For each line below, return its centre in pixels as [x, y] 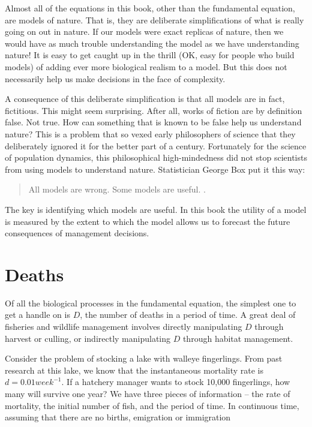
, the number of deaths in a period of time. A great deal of [188, 315]
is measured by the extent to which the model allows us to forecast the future [148, 221]
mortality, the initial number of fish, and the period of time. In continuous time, [152, 405]
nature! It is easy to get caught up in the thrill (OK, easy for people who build [150, 55]
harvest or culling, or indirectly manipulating [88, 338]
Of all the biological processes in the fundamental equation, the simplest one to [151, 303]
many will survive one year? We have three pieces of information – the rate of [148, 393]
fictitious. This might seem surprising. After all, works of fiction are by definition [154, 110]
